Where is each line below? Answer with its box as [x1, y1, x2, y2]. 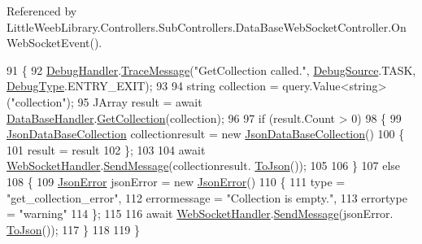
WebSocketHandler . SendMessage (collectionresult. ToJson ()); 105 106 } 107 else [7, 157, 401, 174]
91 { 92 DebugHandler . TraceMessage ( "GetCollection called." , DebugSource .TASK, [7, 61, 416, 78]
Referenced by [7, 2, 77, 19]
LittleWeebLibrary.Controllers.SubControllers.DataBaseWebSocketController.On [7, 18, 407, 35]
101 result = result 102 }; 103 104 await [7, 141, 206, 158]
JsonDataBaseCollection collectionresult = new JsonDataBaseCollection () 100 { [7, 125, 405, 142]
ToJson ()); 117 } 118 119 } [7, 220, 140, 237]
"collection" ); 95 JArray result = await [11, 93, 202, 110]
